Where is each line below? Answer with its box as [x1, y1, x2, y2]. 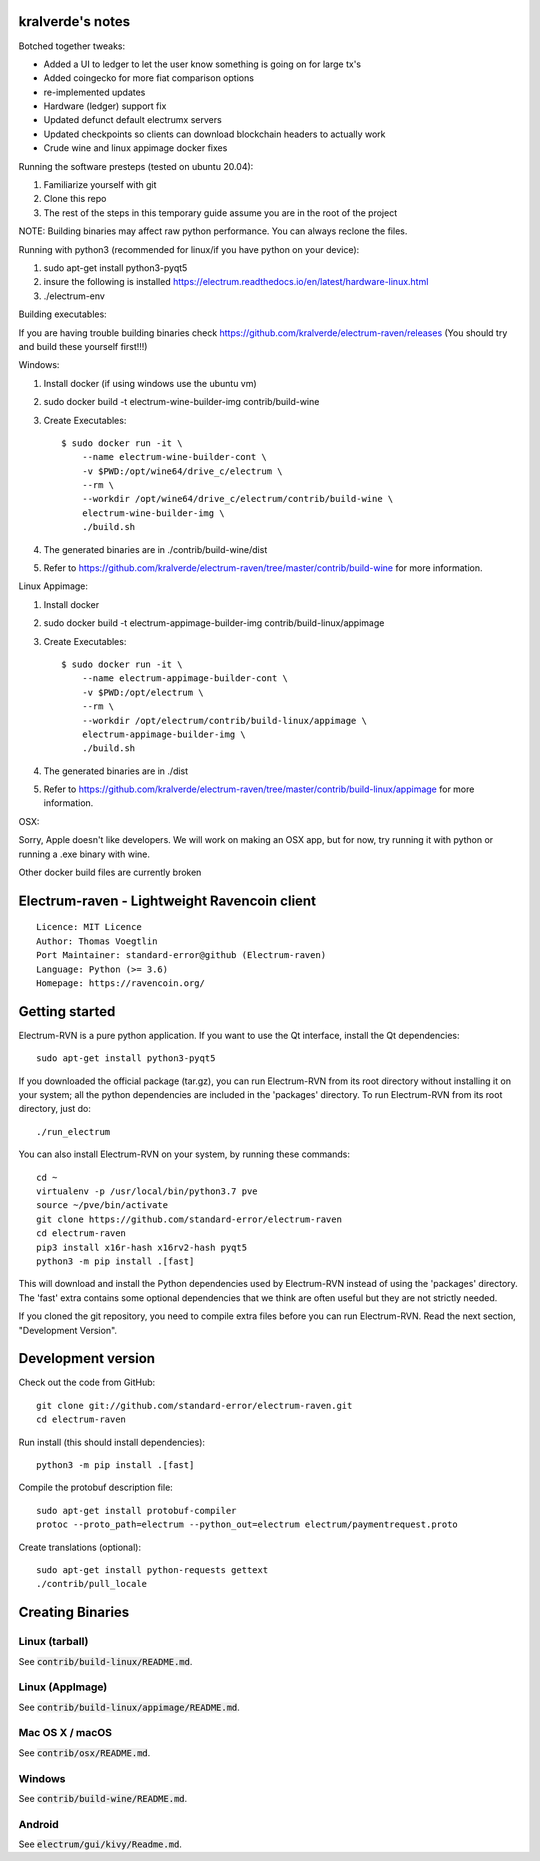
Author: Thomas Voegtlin [36, 935, 158, 947]
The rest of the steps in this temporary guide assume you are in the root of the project [43, 206, 398, 219]
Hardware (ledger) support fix [43, 100, 167, 112]
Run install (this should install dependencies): [18, 1436, 205, 1448]
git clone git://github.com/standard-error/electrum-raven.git [36, 1400, 353, 1411]
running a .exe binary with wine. [18, 848, 150, 860]
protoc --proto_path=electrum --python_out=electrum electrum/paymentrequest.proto [36, 1519, 459, 1530]
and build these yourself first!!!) [18, 340, 148, 352]
